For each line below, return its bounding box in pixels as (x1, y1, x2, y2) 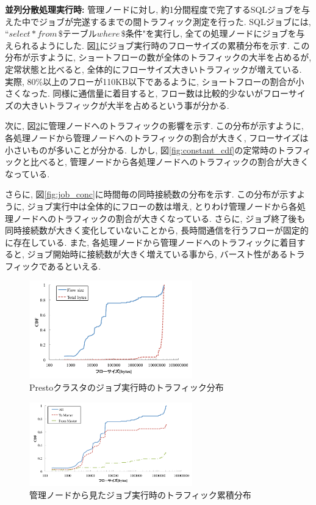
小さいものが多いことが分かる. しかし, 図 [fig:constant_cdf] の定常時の (5, 143, 278, 156)
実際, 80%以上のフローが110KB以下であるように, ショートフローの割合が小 (5, 75, 304, 87)
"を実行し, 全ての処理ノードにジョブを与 (142, 27, 305, 40)
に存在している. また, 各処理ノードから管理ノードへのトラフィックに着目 (5, 235, 297, 248)
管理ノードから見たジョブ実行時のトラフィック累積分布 (29, 488, 251, 501)
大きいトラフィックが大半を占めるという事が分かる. (21, 98, 229, 111)
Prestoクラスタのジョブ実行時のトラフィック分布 (29, 380, 224, 393)
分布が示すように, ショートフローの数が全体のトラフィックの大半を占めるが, (5, 51, 312, 64)
